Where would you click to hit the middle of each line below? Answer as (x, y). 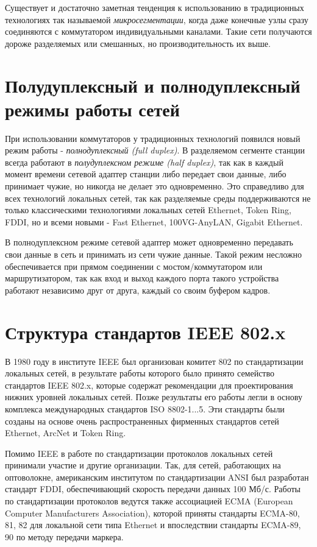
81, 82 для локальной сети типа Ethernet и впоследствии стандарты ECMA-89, (153, 525)
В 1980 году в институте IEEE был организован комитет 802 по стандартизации (154, 361)
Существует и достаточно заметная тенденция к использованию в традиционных (155, 7)
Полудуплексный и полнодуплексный (153, 85)
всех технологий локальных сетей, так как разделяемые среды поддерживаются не (158, 198)
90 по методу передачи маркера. (64, 536)
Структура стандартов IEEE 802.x (145, 332)
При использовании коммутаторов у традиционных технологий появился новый (153, 138)
